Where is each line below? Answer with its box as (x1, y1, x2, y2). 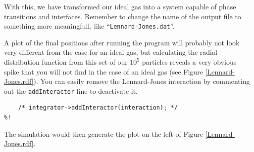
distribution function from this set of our (4, 57, 128, 67)
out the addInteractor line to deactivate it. (4, 85, 138, 96)
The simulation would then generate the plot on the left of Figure (4, 128, 203, 139)
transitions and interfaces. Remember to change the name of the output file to (4, 11, 241, 21)
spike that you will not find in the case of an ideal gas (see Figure (4, 66, 203, 76)
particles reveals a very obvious (142, 57, 237, 67)
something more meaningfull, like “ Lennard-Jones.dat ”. (4, 21, 175, 31)
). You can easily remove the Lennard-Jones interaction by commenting (33, 76, 250, 86)
